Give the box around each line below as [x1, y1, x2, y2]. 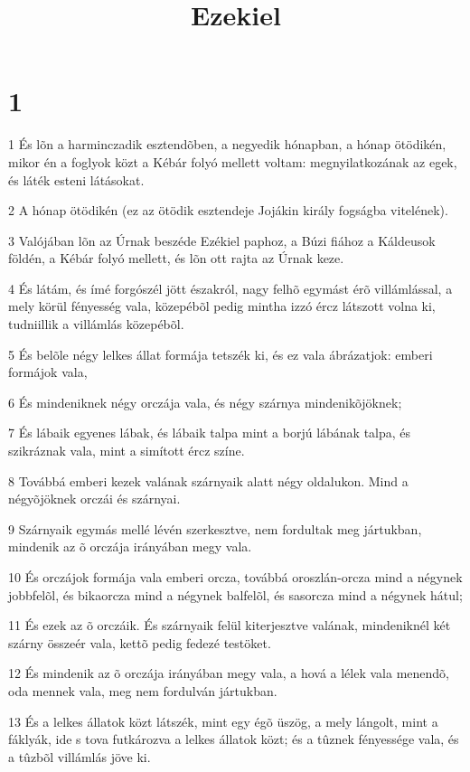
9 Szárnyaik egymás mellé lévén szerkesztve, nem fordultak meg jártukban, [8, 519, 422, 538]
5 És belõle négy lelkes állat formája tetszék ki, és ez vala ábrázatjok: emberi [8, 344, 433, 363]
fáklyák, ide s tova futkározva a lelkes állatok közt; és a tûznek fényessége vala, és [8, 730, 459, 748]
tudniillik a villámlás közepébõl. [8, 315, 184, 334]
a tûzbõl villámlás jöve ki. [8, 747, 151, 766]
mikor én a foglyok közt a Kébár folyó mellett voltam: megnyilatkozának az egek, [8, 152, 457, 171]
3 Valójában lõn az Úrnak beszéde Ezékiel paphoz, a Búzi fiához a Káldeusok [8, 231, 436, 249]
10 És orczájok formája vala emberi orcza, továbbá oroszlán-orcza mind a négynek [8, 568, 463, 586]
